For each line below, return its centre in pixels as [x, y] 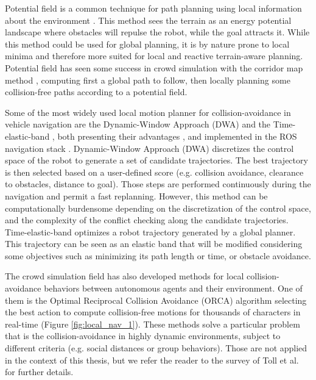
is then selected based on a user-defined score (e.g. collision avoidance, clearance [154, 172]
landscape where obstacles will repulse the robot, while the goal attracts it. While [157, 32]
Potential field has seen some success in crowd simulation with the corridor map [154, 67]
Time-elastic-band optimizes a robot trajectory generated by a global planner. [150, 231]
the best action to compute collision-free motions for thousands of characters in [153, 312]
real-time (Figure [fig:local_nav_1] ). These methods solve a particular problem [153, 324]
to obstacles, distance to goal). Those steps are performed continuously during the [158, 184]
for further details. [39, 372]
